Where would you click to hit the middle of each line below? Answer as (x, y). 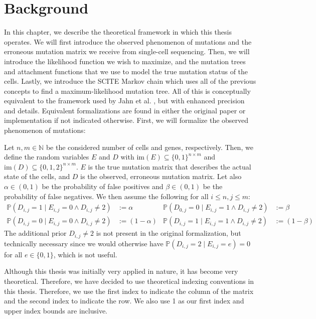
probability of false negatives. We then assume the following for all (106, 196)
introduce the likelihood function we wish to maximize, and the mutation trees (125, 61)
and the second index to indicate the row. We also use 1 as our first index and (124, 301)
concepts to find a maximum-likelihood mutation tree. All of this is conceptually (127, 91)
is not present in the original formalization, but (169, 233)
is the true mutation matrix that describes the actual (170, 166)
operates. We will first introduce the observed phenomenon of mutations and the (128, 41)
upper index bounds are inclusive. (56, 310)
